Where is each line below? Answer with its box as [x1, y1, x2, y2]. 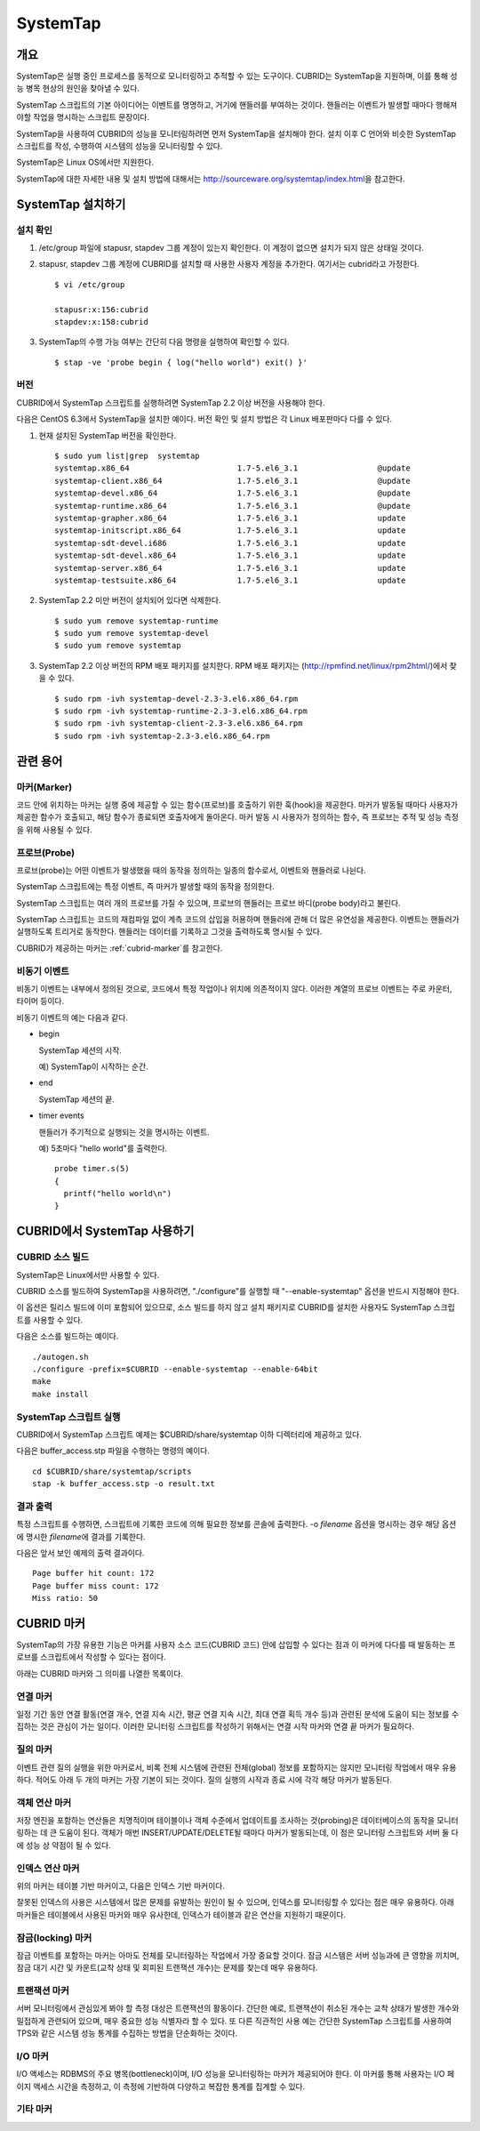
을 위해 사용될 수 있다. [16, 824, 92, 835]
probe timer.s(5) [54, 1163, 130, 1174]
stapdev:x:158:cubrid [54, 317, 148, 326]
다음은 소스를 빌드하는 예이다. [16, 1331, 119, 1342]
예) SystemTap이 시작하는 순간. [38, 1061, 148, 1072]
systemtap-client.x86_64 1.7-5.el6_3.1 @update [54, 476, 411, 486]
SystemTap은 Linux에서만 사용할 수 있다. [16, 1269, 160, 1280]
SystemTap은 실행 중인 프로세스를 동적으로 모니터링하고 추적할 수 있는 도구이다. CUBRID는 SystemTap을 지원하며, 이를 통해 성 [16, 71, 458, 82]
